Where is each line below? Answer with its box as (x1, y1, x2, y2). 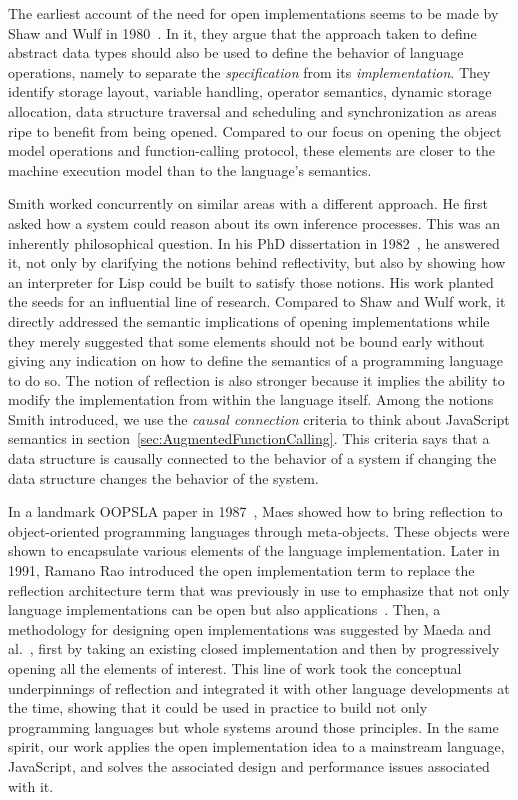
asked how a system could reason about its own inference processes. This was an (8, 212, 500, 233)
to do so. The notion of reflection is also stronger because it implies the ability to (8, 369, 505, 390)
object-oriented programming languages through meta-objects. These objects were (8, 520, 510, 541)
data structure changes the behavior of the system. (8, 467, 319, 488)
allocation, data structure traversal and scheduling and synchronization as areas (8, 100, 497, 121)
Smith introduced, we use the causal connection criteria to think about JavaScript (8, 408, 510, 429)
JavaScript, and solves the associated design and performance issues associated (8, 755, 490, 776)
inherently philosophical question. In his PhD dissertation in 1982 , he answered (8, 232, 500, 253)
